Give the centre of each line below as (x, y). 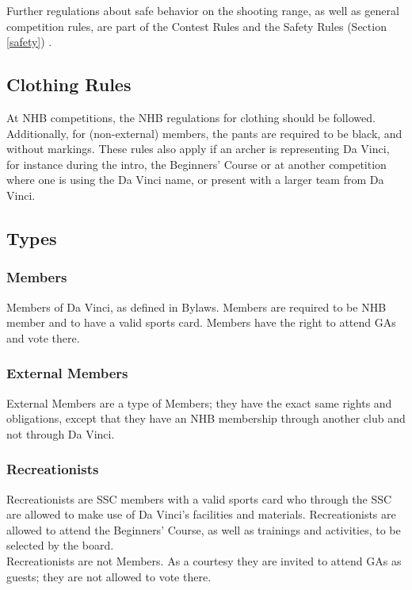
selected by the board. (60, 545)
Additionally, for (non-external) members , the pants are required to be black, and (204, 133)
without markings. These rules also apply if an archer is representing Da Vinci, (198, 149)
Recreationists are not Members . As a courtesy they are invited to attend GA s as (204, 560)
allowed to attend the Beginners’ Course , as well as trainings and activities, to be (204, 529)
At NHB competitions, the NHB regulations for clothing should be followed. (191, 117)
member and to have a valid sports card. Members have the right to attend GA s (201, 322)
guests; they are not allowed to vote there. (109, 576)
